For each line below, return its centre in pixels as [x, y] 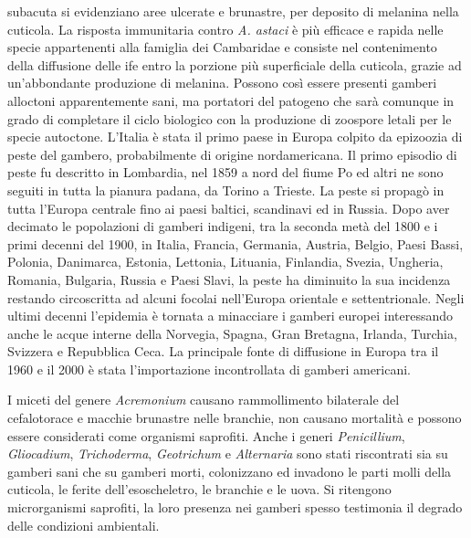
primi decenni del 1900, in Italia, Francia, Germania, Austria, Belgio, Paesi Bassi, [235, 243]
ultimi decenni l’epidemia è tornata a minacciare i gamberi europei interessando [230, 316]
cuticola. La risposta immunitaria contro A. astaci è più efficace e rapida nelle [225, 29]
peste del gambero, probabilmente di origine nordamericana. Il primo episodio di [232, 154]
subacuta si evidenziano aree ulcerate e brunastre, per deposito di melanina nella [233, 11]
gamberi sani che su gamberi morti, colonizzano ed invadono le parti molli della [230, 471]
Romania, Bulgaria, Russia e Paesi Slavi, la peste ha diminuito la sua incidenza [229, 279]
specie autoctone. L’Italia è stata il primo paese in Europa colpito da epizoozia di [235, 137]
